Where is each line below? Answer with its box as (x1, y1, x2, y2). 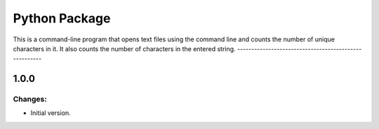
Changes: (13, 95, 47, 104)
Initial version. (30, 109, 72, 117)
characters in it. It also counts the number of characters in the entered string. (13, 44, 236, 53)
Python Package (13, 11, 111, 26)
